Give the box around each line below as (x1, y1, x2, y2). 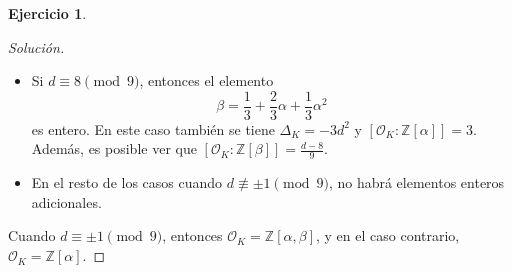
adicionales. (31, 191, 102, 212)
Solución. (8, 36, 65, 57)
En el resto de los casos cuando (31, 172, 223, 193)
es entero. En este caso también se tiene (31, 118, 275, 139)
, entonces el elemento (139, 70, 274, 91)
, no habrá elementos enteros (328, 172, 505, 193)
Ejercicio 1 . (8, 3, 87, 23)
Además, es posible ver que (31, 138, 197, 159)
